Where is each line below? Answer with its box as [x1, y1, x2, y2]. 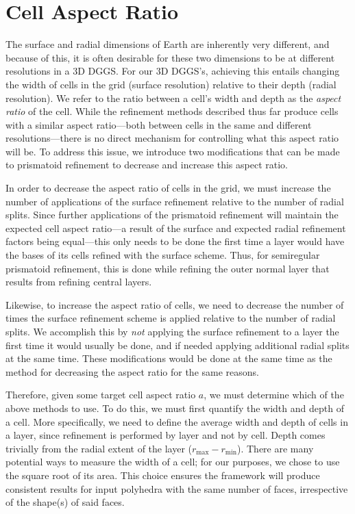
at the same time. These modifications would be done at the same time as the [5, 351, 332, 365]
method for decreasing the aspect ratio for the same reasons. [5, 364, 259, 378]
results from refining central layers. [5, 274, 152, 289]
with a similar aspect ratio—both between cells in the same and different [5, 117, 312, 131]
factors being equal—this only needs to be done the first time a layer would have [5, 234, 345, 248]
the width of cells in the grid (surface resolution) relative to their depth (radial [5, 77, 336, 91]
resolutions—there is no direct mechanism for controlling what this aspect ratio [5, 131, 339, 145]
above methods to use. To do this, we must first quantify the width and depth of [5, 400, 344, 415]
